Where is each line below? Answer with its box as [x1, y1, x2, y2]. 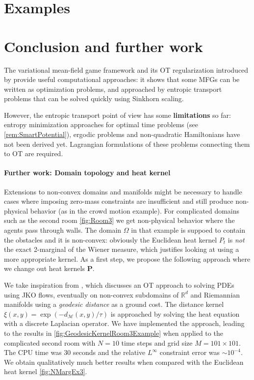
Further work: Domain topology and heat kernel [4, 167, 171, 178]
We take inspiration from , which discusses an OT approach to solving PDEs [4, 279, 234, 290]
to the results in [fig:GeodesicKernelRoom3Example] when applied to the [4, 327, 223, 338]
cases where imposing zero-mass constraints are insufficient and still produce [4, 196, 233, 206]
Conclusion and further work [4, 36, 203, 56]
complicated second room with [4, 337, 96, 348]
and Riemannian [190, 289, 240, 299]
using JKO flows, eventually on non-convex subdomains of [4, 289, 179, 299]
